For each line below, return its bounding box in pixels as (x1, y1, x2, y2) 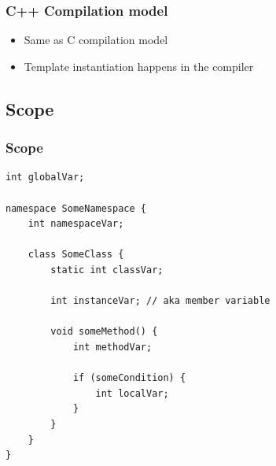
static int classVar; (50, 264, 164, 276)
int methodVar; (72, 341, 153, 353)
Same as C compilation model (24, 31, 168, 48)
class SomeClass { (28, 249, 124, 261)
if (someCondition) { (72, 372, 186, 384)
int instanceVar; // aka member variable (50, 295, 270, 307)
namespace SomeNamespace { (6, 202, 146, 214)
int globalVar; (6, 172, 85, 183)
